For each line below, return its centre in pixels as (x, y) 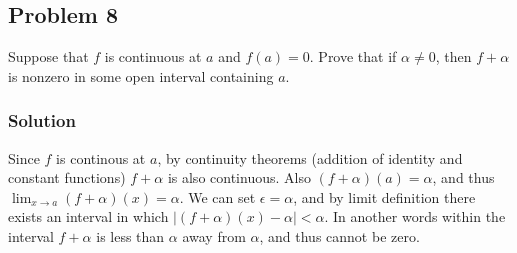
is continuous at (153, 56)
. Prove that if (353, 56)
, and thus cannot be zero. (339, 235)
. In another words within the (415, 216)
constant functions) (67, 177)
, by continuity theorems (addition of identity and (310, 157)
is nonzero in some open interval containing (141, 75)
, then (453, 56)
